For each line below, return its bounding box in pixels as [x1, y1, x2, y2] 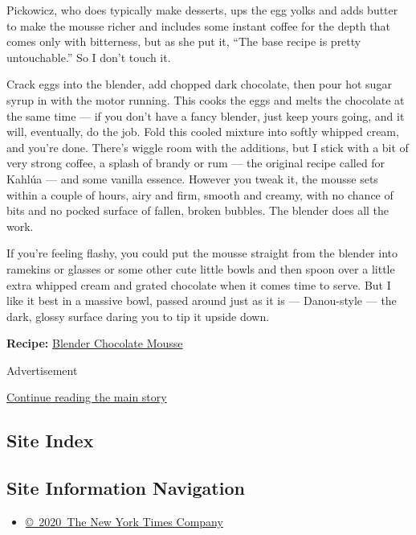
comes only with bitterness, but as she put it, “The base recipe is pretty [6, 33, 361, 50]
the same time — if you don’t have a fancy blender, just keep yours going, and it [6, 107, 405, 124]
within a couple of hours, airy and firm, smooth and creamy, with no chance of [6, 186, 394, 203]
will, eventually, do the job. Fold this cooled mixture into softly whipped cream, [6, 123, 399, 140]
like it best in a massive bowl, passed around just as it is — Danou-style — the [6, 292, 397, 309]
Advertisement [6, 361, 78, 378]
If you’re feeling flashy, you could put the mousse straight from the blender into [6, 245, 398, 261]
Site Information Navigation [6, 475, 245, 500]
